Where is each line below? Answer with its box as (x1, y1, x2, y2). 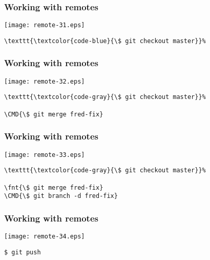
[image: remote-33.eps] (4, 151, 85, 158)
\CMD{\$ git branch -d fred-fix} (4, 192, 118, 200)
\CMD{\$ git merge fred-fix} (4, 110, 103, 118)
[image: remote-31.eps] (4, 22, 85, 29)
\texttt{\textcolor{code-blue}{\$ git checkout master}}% (4, 37, 206, 45)
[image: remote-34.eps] (4, 233, 85, 241)
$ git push (4, 248, 41, 256)
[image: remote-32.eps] (4, 77, 85, 85)
